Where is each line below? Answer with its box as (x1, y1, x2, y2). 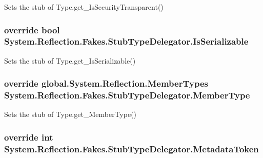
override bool (4, 23, 60, 36)
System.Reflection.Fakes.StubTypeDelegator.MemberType (4, 89, 250, 102)
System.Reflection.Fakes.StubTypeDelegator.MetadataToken (4, 142, 259, 155)
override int (4, 130, 53, 143)
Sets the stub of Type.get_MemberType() (4, 109, 137, 120)
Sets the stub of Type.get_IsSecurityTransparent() (4, 2, 164, 12)
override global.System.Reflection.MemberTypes (4, 77, 208, 90)
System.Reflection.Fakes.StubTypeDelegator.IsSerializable (4, 35, 249, 48)
